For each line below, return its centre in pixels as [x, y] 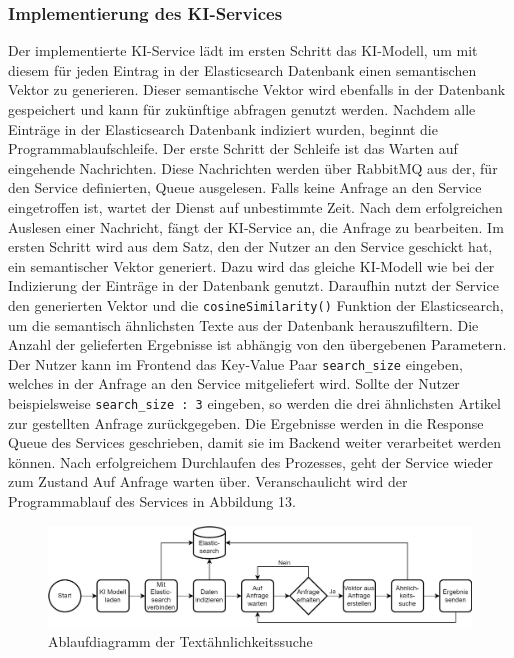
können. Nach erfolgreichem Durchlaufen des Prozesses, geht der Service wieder [251, 461]
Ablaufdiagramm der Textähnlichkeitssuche [180, 640]
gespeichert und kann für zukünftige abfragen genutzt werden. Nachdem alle [242, 109]
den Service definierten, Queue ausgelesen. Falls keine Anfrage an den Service [245, 187]
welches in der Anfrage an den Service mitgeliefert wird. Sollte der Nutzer [234, 383]
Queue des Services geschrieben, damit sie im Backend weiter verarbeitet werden [254, 442]
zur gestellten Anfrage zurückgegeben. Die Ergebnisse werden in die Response [246, 422]
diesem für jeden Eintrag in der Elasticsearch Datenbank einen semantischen [242, 69]
